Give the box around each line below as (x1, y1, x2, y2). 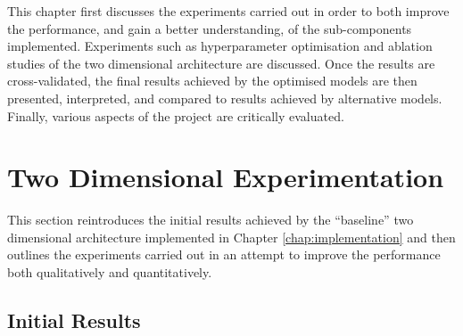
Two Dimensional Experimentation (7, 159, 444, 195)
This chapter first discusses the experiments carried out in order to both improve (7, 2, 450, 20)
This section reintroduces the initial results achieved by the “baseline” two (7, 210, 414, 229)
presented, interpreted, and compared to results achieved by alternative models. (7, 88, 442, 107)
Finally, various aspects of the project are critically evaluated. (7, 106, 344, 125)
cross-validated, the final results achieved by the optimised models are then (7, 71, 418, 90)
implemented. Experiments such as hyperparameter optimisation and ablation (7, 37, 433, 55)
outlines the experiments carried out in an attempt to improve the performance (7, 245, 441, 264)
